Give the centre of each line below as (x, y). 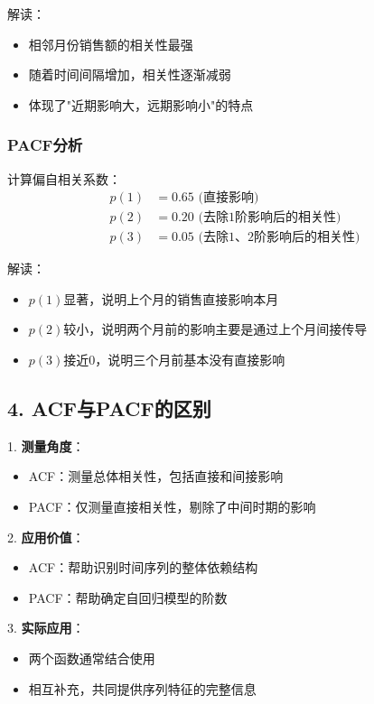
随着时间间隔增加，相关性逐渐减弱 (130, 74)
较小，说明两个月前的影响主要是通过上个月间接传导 (215, 329)
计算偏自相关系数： (64, 178)
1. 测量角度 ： (46, 445)
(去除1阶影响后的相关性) (270, 218)
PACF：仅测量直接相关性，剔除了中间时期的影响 (172, 507)
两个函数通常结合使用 (92, 658)
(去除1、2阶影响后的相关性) (279, 238)
